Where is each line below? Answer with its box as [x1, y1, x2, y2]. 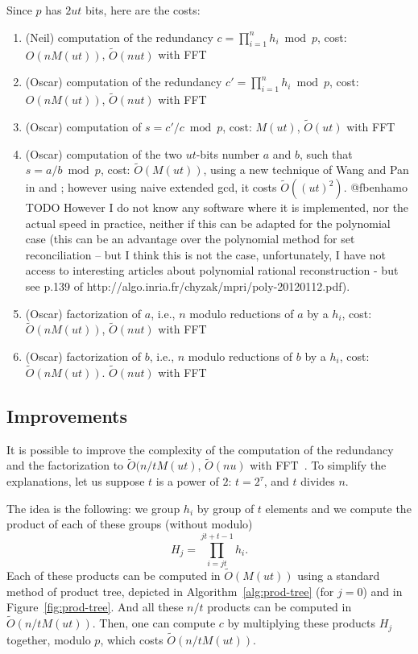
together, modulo [6, 631, 91, 648]
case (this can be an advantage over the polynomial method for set [25, 230, 355, 247]
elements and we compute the [265, 499, 412, 516]
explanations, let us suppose [6, 473, 145, 490]
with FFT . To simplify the [250, 457, 387, 474]
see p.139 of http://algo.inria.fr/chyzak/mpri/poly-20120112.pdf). [25, 278, 350, 294]
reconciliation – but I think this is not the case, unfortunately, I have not [25, 246, 386, 263]
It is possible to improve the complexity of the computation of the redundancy [6, 441, 394, 457]
